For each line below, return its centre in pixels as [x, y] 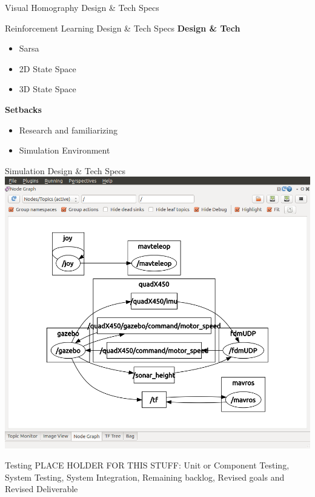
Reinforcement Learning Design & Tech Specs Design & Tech [123, 28]
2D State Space [48, 68]
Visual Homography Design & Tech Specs [82, 7]
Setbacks [23, 109]
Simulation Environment [65, 150]
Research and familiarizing [68, 130]
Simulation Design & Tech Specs [65, 170]
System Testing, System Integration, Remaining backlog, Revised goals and [145, 477]
